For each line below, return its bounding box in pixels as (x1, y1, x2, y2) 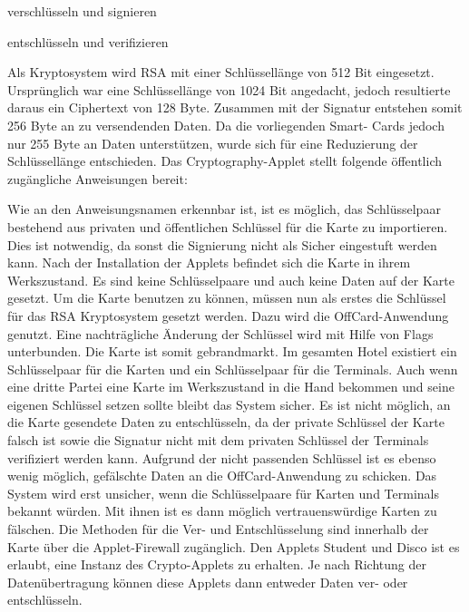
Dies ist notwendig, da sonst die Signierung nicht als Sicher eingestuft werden (7, 235, 437, 254)
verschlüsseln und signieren (7, 2, 157, 20)
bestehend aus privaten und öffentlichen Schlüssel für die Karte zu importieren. (7, 217, 448, 236)
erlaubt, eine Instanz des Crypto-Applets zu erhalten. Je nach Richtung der (7, 555, 426, 574)
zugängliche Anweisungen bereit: (7, 169, 188, 188)
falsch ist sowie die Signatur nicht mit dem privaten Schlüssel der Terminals (7, 431, 429, 450)
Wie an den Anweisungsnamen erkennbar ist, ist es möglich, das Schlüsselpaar (7, 199, 441, 219)
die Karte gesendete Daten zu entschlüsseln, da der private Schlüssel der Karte (7, 413, 445, 432)
